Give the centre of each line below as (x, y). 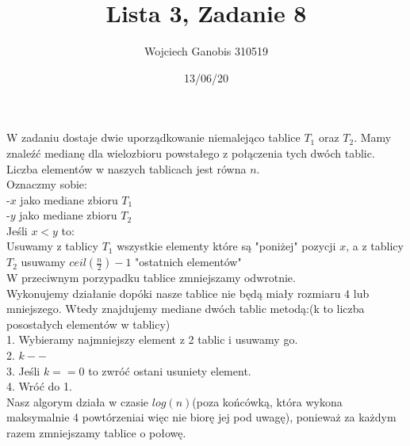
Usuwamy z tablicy (52, 246)
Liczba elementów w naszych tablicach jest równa (126, 168)
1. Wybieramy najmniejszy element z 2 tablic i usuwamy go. (152, 339)
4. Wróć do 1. (39, 386)
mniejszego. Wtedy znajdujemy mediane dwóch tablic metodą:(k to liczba (186, 309)
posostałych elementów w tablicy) (88, 324)
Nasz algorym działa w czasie (78, 401)
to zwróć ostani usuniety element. (170, 370)
